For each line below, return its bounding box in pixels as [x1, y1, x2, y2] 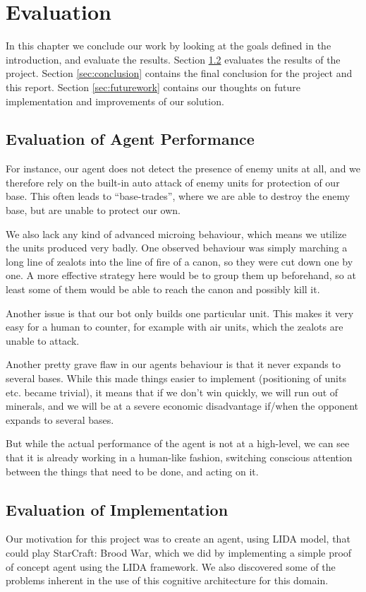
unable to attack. [6, 333, 80, 348]
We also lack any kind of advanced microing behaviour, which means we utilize [6, 226, 347, 241]
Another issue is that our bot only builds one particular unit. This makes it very [6, 305, 354, 320]
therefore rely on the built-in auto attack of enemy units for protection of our [6, 174, 340, 189]
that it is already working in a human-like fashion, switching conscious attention [6, 449, 353, 464]
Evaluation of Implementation [6, 498, 228, 520]
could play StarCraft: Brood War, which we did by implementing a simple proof [6, 545, 352, 560]
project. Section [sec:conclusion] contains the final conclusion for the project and [6, 66, 353, 81]
